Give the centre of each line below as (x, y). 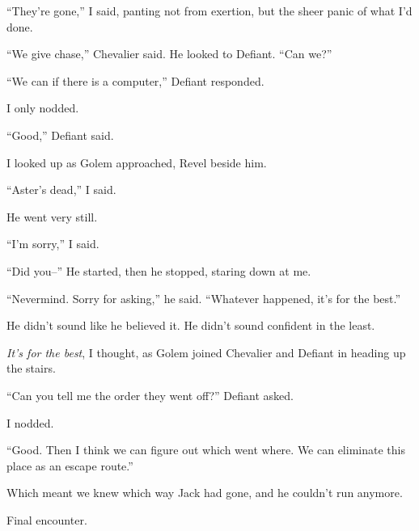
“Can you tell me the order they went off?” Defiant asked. (150, 395)
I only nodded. (43, 108)
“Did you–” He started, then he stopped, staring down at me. (159, 270)
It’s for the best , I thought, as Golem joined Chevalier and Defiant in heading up (206, 352)
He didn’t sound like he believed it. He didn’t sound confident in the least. (191, 325)
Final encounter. (47, 519)
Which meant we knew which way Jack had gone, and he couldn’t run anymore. (205, 493)
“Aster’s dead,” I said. (61, 190)
